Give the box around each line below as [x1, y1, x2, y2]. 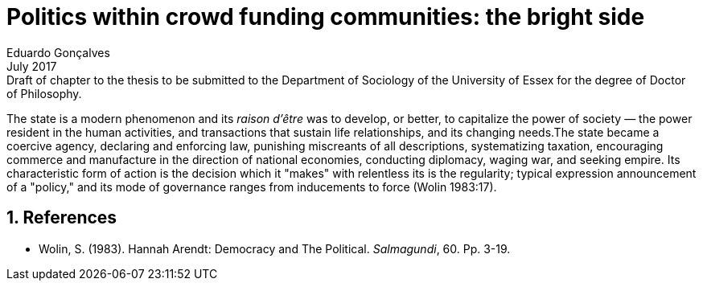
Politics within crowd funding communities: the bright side [6, 3, 645, 31]
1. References [6, 207, 117, 228]
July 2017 [6, 59, 57, 73]
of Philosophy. [6, 86, 82, 100]
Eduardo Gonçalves [6, 45, 110, 59]
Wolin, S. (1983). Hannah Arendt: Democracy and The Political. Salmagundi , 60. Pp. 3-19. [39, 241, 511, 256]
